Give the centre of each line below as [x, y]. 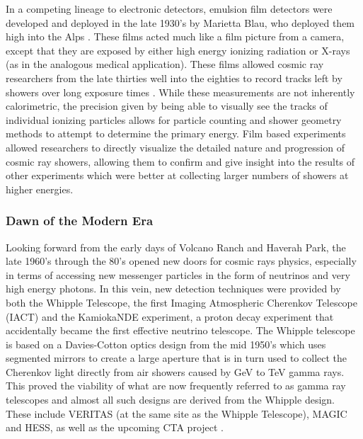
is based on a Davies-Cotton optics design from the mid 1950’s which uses [166, 344]
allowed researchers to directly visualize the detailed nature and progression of [175, 147]
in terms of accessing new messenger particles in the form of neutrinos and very [178, 274]
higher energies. [40, 189]
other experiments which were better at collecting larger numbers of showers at [177, 175]
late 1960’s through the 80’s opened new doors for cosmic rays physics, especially [181, 261]
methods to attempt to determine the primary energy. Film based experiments [176, 133]
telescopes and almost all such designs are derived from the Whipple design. [170, 400]
